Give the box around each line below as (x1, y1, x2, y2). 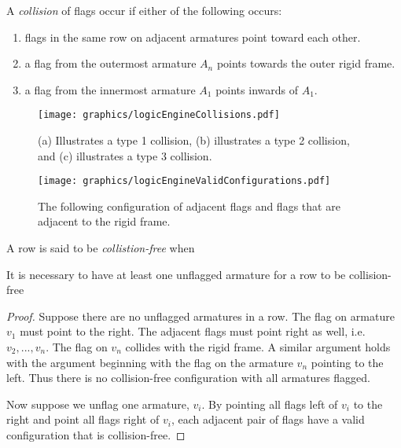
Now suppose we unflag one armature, (6, 395, 189, 412)
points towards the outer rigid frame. (216, 55, 395, 72)
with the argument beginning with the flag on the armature (6, 354, 293, 370)
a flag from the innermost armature (24, 81, 196, 97)
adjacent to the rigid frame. (38, 213, 171, 230)
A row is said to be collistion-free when (6, 240, 195, 256)
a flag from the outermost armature (24, 55, 197, 72)
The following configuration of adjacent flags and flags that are (38, 197, 340, 214)
